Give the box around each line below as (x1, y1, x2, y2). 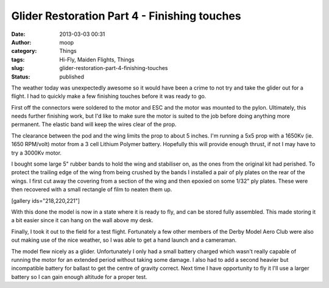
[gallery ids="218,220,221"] (11, 197, 80, 204)
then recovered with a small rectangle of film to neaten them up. (11, 186, 172, 193)
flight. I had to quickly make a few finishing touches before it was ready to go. (11, 93, 207, 100)
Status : (11, 73, 30, 80)
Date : (11, 30, 26, 38)
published (59, 73, 85, 80)
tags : (11, 55, 25, 63)
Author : (11, 38, 32, 46)
